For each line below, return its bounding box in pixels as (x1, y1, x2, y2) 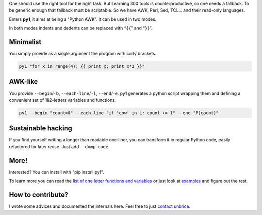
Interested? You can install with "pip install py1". (9, 169, 104, 175)
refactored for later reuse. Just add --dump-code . (9, 143, 110, 150)
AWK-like (9, 77, 38, 86)
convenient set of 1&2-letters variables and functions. (9, 97, 116, 103)
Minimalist (9, 38, 42, 46)
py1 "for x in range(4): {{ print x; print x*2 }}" (19, 63, 145, 69)
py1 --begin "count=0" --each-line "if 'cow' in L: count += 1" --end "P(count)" (19, 110, 219, 116)
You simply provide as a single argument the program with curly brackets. (9, 51, 157, 57)
